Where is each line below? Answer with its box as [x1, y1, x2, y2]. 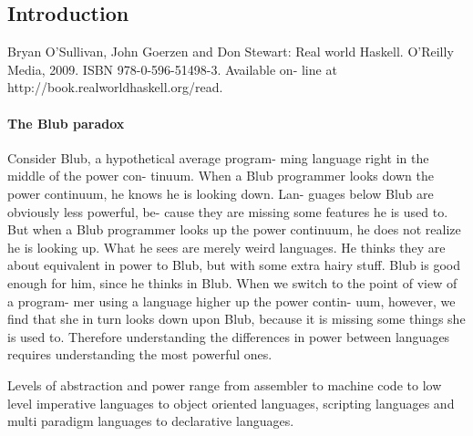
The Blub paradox [7, 113, 125, 132]
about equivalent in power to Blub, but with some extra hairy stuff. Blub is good [7, 255, 460, 275]
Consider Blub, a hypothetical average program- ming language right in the [7, 148, 429, 167]
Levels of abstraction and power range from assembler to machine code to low [7, 375, 442, 394]
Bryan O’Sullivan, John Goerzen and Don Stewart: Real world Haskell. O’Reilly [7, 42, 454, 61]
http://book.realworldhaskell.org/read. [7, 78, 223, 97]
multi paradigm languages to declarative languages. [7, 411, 294, 431]
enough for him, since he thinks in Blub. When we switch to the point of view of [7, 273, 458, 292]
